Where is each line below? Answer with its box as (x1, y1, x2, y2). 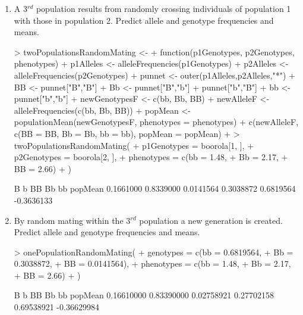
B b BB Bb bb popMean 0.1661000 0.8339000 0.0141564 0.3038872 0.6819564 (14, 182, 296, 195)
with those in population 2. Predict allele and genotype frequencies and (14, 14, 274, 26)
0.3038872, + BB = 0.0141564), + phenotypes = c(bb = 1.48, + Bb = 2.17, (14, 257, 291, 270)
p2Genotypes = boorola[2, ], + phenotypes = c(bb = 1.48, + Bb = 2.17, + (14, 151, 288, 163)
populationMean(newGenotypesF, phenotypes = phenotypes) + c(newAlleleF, (14, 116, 299, 128)
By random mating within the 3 (14, 214, 131, 226)
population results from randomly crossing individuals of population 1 (36, 2, 291, 14)
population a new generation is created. (139, 214, 283, 226)
